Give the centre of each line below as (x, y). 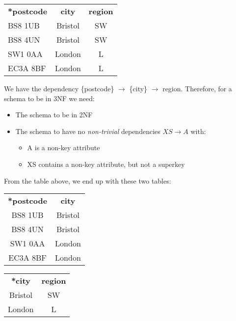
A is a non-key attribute (64, 147)
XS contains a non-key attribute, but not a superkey (106, 164)
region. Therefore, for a (197, 88)
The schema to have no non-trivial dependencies (88, 131)
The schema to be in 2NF (54, 115)
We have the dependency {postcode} (59, 88)
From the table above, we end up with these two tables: (88, 180)
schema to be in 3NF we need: (49, 98)
